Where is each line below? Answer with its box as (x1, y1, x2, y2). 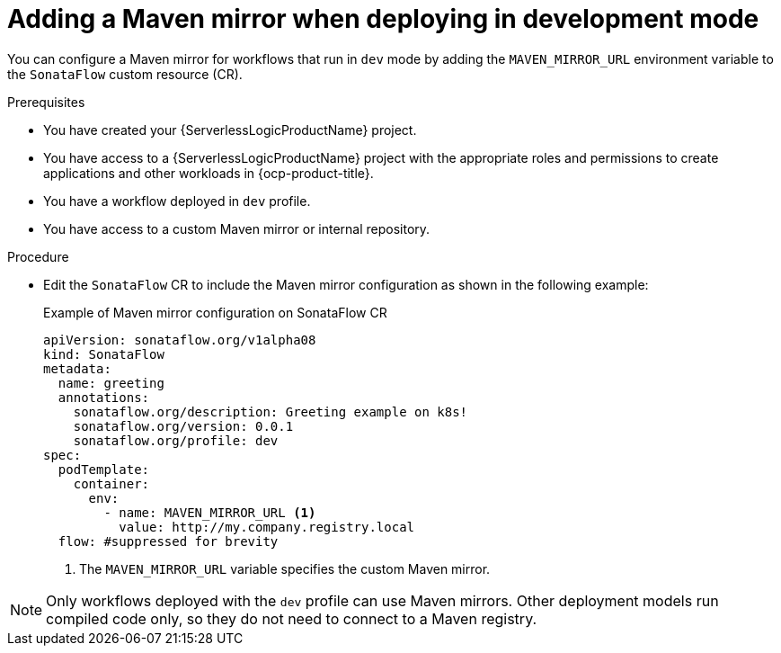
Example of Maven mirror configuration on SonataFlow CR (43, 304, 387, 320)
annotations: (58, 389, 150, 405)
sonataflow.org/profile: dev (73, 433, 279, 448)
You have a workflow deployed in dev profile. (43, 192, 311, 209)
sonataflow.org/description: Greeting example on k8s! (73, 404, 468, 419)
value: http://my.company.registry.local (119, 519, 415, 534)
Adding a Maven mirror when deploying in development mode (7, 4, 759, 34)
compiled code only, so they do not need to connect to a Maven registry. (46, 609, 537, 628)
